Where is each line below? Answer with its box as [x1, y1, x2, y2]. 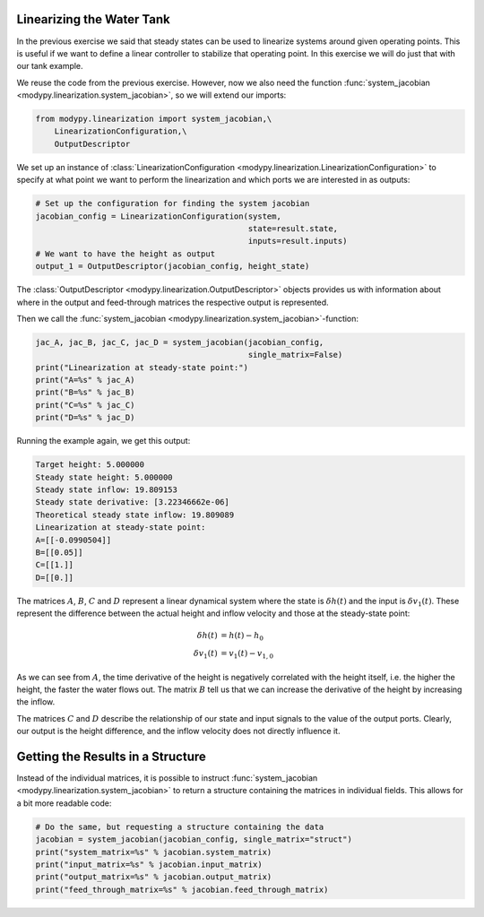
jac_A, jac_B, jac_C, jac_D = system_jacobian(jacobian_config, [35, 337, 324, 347]
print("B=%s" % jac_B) [35, 387, 135, 398]
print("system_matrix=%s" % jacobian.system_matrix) [35, 847, 272, 857]
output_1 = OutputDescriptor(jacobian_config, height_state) [35, 261, 310, 272]
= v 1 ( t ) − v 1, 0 [220, 648, 273, 661]
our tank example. [16, 61, 84, 72]
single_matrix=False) [247, 350, 343, 360]
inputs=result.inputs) [247, 236, 348, 247]
